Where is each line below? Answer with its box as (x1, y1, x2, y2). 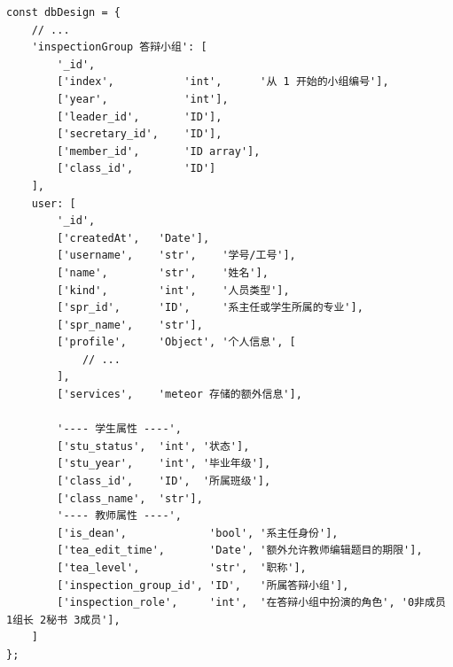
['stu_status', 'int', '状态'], (57, 439, 250, 453)
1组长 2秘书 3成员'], (6, 613, 121, 626)
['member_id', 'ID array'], (57, 144, 261, 158)
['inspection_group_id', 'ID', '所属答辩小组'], (57, 578, 349, 592)
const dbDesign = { (6, 6, 121, 19)
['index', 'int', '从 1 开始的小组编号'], (57, 75, 389, 89)
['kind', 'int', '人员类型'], (57, 283, 290, 297)
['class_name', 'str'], (57, 492, 203, 505)
